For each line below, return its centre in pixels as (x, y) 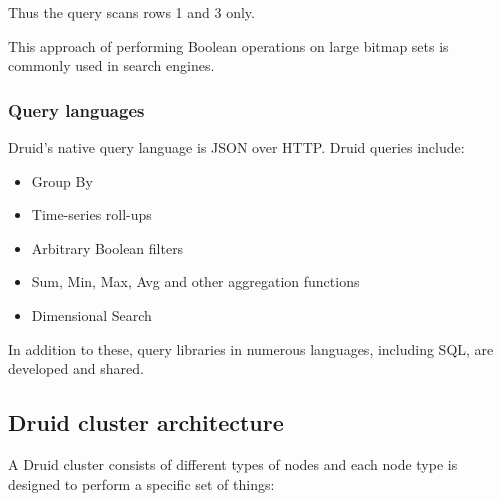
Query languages (76, 109)
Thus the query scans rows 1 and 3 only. (131, 12)
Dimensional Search (91, 314)
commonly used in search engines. (111, 65)
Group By (62, 180)
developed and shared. (76, 368)
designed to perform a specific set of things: (141, 483)
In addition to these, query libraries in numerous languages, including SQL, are (251, 348)
